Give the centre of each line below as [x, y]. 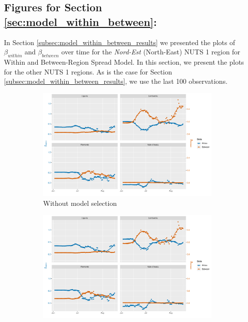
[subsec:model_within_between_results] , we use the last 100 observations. [116, 81]
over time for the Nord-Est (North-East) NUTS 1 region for [151, 52]
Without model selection [80, 203]
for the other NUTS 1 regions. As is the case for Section [88, 71]
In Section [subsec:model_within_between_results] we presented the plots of [120, 42]
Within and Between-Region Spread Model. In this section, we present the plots [124, 62]
